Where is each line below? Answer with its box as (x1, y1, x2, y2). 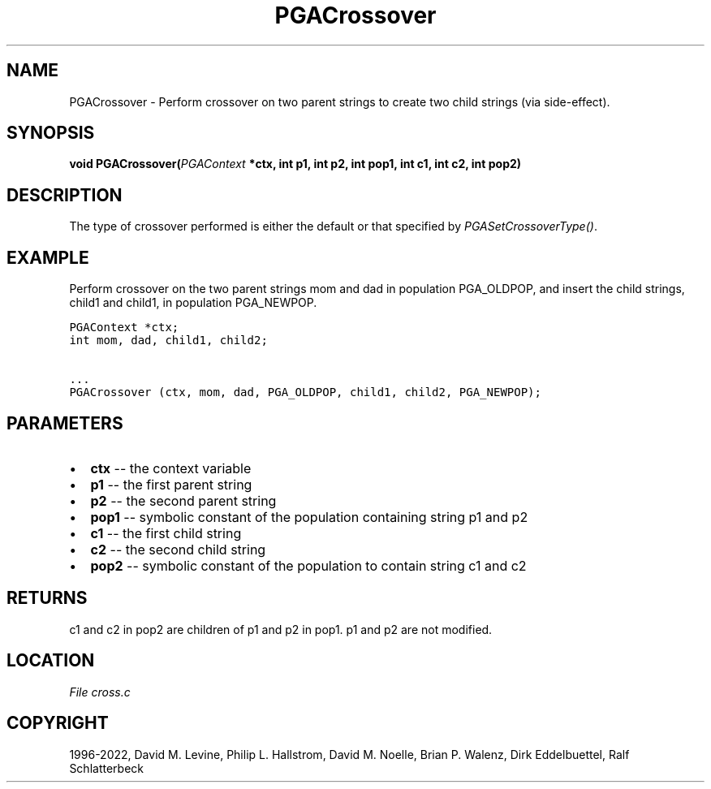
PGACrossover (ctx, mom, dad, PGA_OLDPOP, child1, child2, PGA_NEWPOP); (69, 386, 541, 399)
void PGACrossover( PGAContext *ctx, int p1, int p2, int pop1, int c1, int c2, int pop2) (69, 157, 522, 171)
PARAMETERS (6, 412, 123, 433)
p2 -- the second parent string (90, 492, 277, 509)
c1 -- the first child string (90, 524, 242, 541)
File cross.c (69, 684, 131, 699)
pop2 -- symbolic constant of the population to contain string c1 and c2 (90, 557, 527, 574)
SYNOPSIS (6, 123, 95, 144)
